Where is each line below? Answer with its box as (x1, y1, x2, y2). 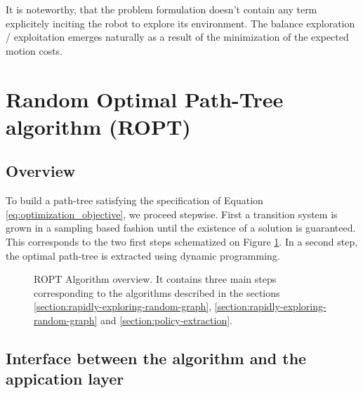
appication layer (6, 368, 124, 389)
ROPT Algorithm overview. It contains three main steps (34, 272, 277, 286)
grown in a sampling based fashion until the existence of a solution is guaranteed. (6, 220, 356, 235)
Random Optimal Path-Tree (6, 84, 284, 113)
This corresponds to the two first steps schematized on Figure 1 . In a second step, (6, 234, 358, 248)
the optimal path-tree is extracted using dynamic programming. (6, 248, 280, 262)
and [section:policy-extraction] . (100, 312, 232, 327)
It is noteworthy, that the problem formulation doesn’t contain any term (6, 2, 317, 16)
